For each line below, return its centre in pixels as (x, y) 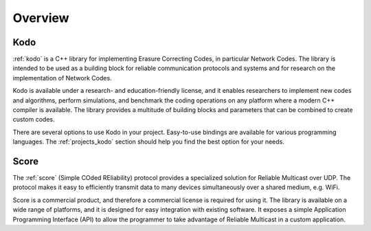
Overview (41, 18)
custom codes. (34, 120)
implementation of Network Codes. (63, 78)
